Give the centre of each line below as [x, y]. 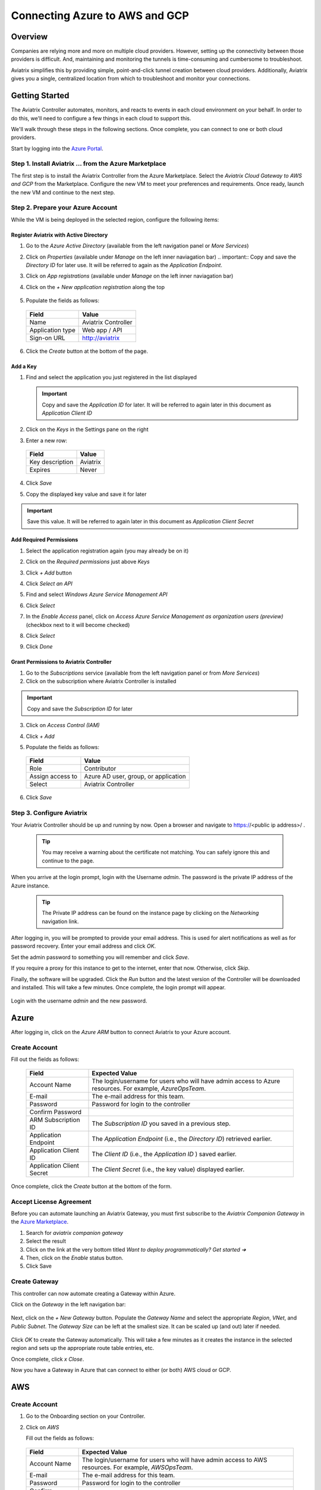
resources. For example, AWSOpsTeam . [137, 1467]
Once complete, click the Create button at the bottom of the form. [91, 1186]
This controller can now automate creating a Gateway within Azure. [93, 1293]
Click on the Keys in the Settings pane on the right [87, 430]
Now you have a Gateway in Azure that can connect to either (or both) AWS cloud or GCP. [121, 1370]
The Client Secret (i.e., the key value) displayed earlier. [168, 1169]
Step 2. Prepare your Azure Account [64, 207]
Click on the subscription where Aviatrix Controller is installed [101, 681]
